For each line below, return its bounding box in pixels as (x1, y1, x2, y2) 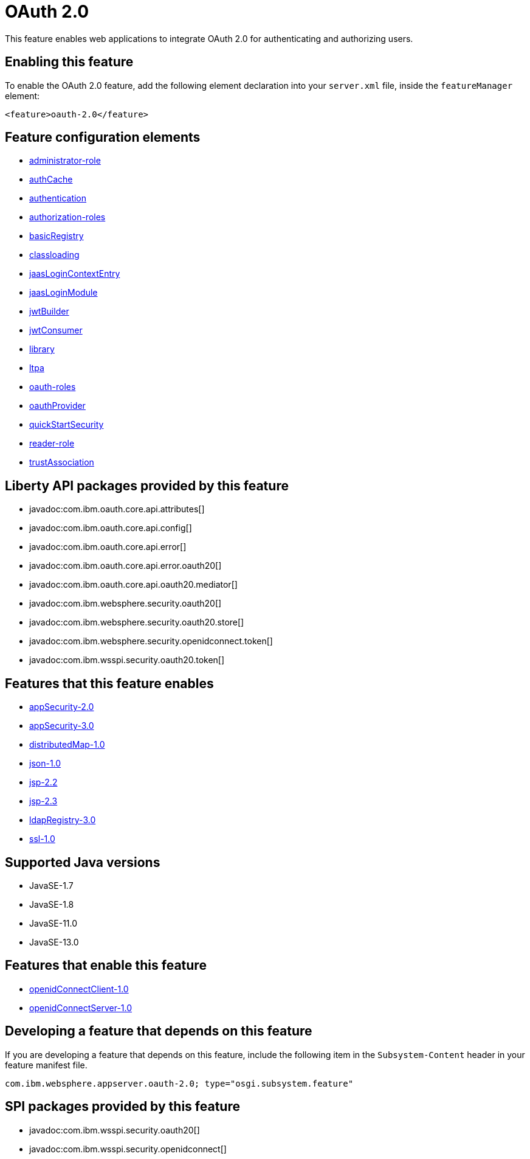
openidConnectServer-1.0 (29, 1002, 132, 1013)
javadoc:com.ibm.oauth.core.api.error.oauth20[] (29, 560, 222, 571)
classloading (29, 249, 80, 260)
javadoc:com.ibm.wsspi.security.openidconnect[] (29, 1143, 227, 1154)
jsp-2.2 (29, 777, 58, 788)
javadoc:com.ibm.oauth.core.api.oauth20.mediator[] (29, 579, 238, 590)
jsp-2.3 (29, 796, 58, 807)
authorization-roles (29, 212, 106, 223)
